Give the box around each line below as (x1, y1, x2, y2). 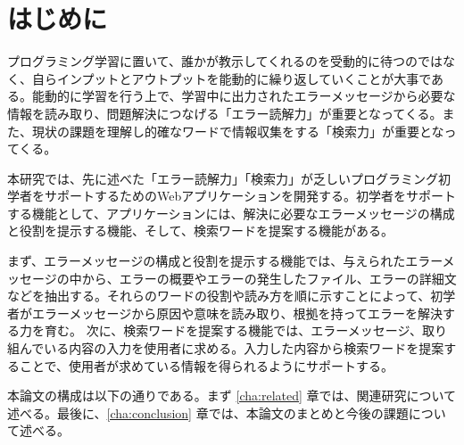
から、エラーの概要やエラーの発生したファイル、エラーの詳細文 (81, 268, 457, 287)
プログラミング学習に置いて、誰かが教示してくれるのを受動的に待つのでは (7, 52, 443, 70)
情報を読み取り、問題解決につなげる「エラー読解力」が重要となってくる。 (7, 103, 443, 122)
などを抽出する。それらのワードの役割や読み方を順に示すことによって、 (7, 286, 431, 305)
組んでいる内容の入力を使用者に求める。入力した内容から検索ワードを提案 (7, 339, 444, 358)
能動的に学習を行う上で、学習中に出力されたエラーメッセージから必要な (31, 87, 456, 105)
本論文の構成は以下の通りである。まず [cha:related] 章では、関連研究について (7, 386, 457, 405)
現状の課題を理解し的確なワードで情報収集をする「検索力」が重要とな (31, 121, 444, 140)
